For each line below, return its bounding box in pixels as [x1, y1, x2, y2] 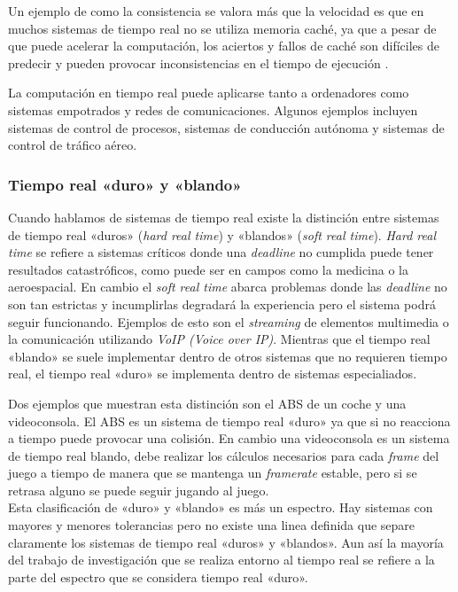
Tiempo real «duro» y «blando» [8, 173, 242, 195]
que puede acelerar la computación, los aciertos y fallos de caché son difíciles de [8, 36, 439, 55]
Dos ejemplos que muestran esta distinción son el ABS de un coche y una [8, 393, 407, 412]
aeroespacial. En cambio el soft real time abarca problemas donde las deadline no [8, 277, 447, 296]
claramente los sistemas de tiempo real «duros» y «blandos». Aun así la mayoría [8, 533, 444, 551]
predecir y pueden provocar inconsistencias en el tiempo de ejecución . [8, 53, 389, 72]
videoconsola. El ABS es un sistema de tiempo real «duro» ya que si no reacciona [8, 411, 451, 430]
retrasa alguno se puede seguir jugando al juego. [8, 480, 269, 499]
